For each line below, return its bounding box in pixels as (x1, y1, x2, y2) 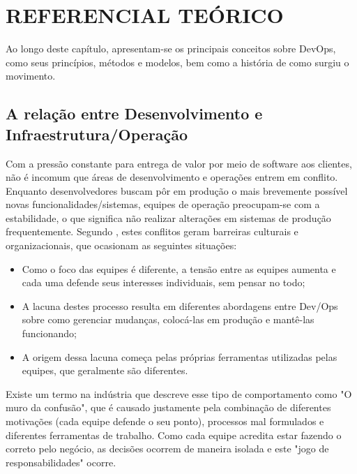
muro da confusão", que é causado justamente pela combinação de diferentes (6, 400, 331, 415)
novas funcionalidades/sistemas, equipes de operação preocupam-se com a (6, 197, 320, 212)
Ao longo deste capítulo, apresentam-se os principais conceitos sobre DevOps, (6, 41, 336, 56)
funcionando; (22, 326, 77, 341)
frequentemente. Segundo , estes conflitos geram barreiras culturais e (6, 224, 298, 239)
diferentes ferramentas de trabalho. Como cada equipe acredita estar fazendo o (6, 427, 342, 442)
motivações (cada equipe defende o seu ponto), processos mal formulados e (6, 414, 324, 428)
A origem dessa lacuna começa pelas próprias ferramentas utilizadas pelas (22, 349, 337, 364)
